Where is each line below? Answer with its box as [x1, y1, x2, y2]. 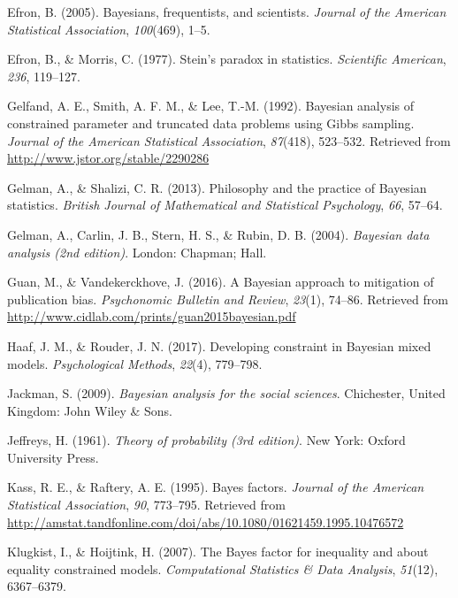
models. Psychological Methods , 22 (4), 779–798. [7, 354, 263, 372]
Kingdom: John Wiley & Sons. [7, 401, 172, 419]
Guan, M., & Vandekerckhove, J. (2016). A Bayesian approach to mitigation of [7, 272, 434, 291]
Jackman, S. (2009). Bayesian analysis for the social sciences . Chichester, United [7, 384, 446, 402]
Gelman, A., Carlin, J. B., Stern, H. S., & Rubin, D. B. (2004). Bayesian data [7, 225, 430, 243]
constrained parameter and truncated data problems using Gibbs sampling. [7, 113, 415, 132]
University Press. [7, 448, 99, 466]
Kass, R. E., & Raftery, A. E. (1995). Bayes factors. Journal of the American [7, 478, 424, 496]
